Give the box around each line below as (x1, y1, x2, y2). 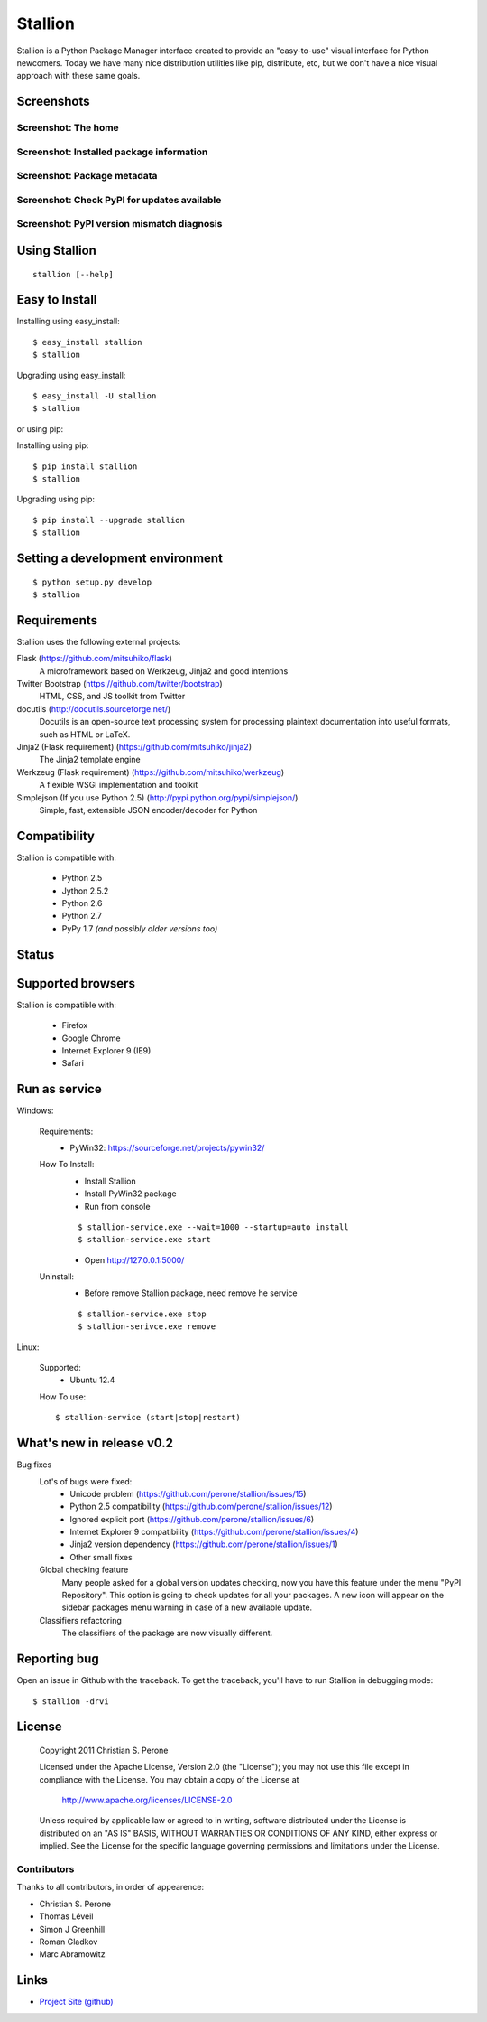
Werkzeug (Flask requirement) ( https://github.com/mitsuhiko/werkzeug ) (16, 766, 285, 777)
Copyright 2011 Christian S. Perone (39, 1745, 169, 1755)
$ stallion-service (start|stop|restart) (55, 1412, 241, 1423)
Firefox (61, 1020, 88, 1031)
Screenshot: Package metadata (16, 170, 158, 183)
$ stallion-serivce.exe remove (78, 1322, 216, 1332)
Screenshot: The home (16, 122, 119, 135)
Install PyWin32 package (84, 1188, 177, 1199)
